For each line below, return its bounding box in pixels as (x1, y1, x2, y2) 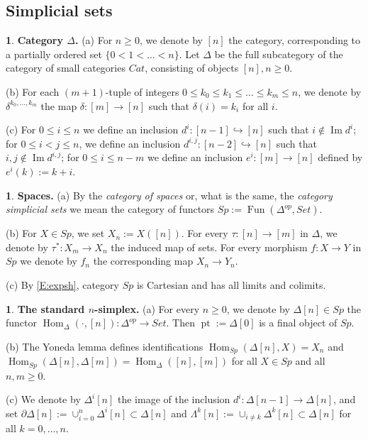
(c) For (6, 122, 36, 137)
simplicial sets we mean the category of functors (6, 202, 215, 216)
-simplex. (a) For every (94, 301, 200, 316)
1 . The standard (6, 301, 85, 316)
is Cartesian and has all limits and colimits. (136, 277, 326, 292)
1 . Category (6, 33, 63, 48)
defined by (318, 150, 363, 165)
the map (40, 98, 77, 113)
